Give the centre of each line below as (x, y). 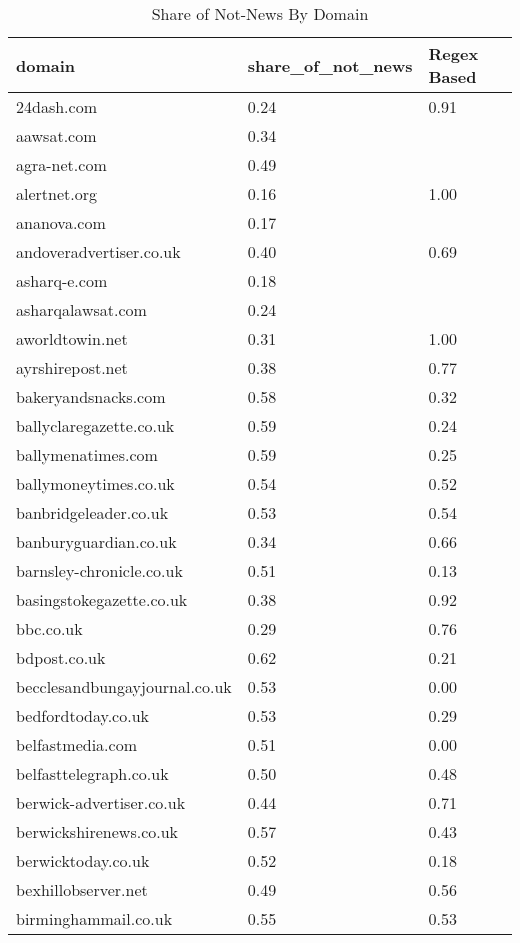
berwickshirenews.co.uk (97, 831)
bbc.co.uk (49, 628)
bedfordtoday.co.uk (82, 715)
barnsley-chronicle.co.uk (99, 570)
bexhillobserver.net (82, 889)
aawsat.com (56, 135)
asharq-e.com (62, 280)
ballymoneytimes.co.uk (95, 483)
